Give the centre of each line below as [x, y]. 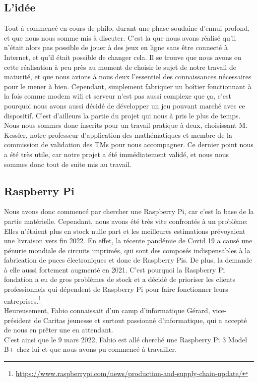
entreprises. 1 [23, 300]
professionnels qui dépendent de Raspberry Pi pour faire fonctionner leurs [116, 289]
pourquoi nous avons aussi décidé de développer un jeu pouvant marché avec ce [125, 105]
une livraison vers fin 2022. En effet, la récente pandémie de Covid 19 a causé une [128, 241]
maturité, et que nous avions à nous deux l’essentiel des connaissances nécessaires [128, 77]
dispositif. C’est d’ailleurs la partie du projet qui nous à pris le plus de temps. [122, 115]
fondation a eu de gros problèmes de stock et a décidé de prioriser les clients [120, 279]
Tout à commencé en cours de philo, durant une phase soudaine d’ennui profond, [127, 28]
